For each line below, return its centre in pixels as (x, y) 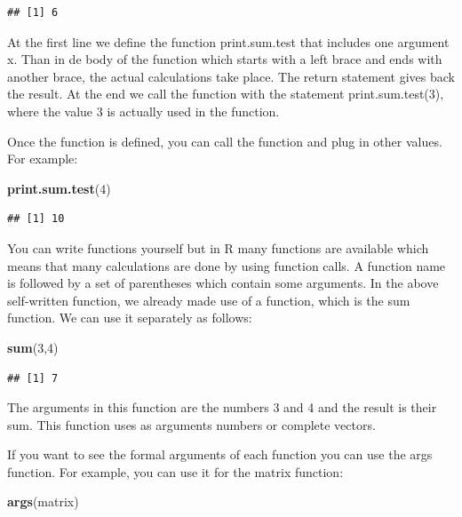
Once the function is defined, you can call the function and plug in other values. (225, 141)
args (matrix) (43, 501)
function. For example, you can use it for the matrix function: (175, 471)
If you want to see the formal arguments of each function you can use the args (220, 454)
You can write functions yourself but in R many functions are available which (218, 247)
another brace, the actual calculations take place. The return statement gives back (231, 76)
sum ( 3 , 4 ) (33, 347)
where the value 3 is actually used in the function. (143, 111)
